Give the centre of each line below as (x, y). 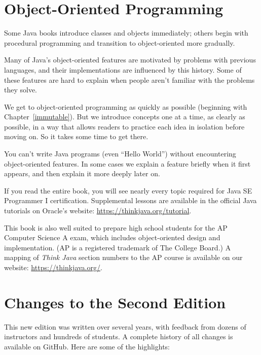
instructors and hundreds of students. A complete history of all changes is (119, 336)
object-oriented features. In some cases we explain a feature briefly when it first (127, 163)
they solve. (21, 90)
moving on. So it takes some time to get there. (76, 136)
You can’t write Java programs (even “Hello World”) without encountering (120, 154)
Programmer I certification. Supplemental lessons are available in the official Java (130, 200)
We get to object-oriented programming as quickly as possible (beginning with (126, 106)
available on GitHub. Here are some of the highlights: (87, 346)
